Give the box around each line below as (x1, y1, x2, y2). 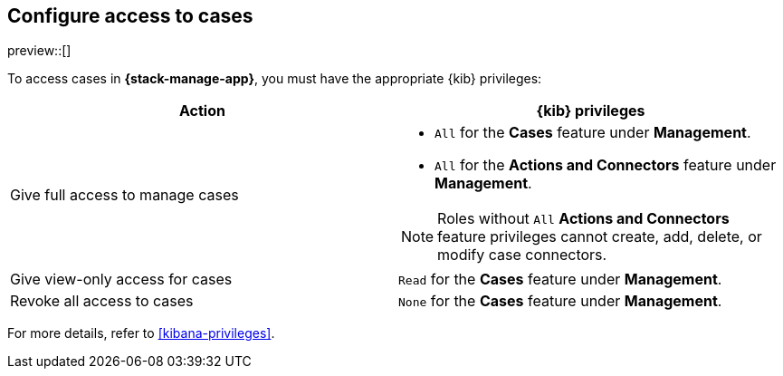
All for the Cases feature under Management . (434, 123, 751, 142)
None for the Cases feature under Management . (398, 292, 722, 311)
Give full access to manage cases (10, 186, 239, 205)
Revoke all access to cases (10, 292, 194, 311)
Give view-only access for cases (10, 270, 233, 289)
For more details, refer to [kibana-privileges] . (7, 325, 275, 342)
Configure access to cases (7, 5, 253, 27)
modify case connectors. (437, 246, 607, 265)
